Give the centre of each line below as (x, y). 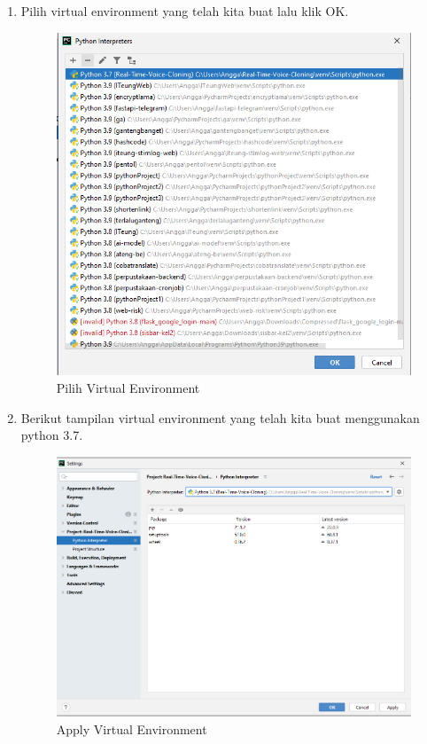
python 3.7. (52, 435)
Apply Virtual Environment (132, 728)
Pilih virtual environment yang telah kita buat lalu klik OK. (185, 11)
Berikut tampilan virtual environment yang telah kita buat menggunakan (220, 417)
